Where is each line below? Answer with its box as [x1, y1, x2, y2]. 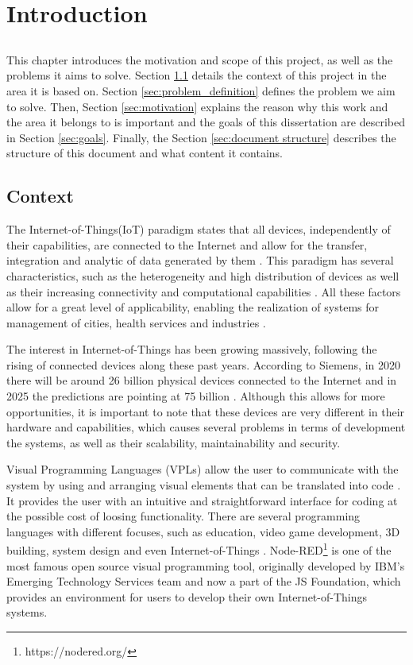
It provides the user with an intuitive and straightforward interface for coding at [6, 492, 398, 508]
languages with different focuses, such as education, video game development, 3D [6, 523, 400, 539]
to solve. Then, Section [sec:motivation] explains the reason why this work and [6, 98, 388, 114]
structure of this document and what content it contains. [6, 145, 283, 161]
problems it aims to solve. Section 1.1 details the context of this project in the [6, 67, 387, 83]
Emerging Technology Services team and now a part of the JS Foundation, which [6, 573, 401, 590]
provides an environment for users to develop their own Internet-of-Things [6, 588, 367, 605]
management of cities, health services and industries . [6, 314, 266, 331]
